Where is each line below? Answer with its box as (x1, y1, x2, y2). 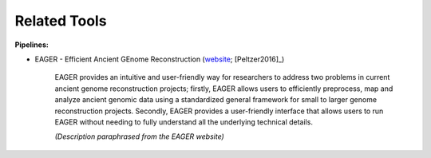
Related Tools (14, 12, 107, 30)
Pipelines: (14, 40, 49, 49)
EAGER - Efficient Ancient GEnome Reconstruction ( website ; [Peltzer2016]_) (34, 54, 285, 64)
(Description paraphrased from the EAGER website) (54, 132, 225, 141)
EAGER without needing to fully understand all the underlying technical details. (54, 117, 313, 127)
